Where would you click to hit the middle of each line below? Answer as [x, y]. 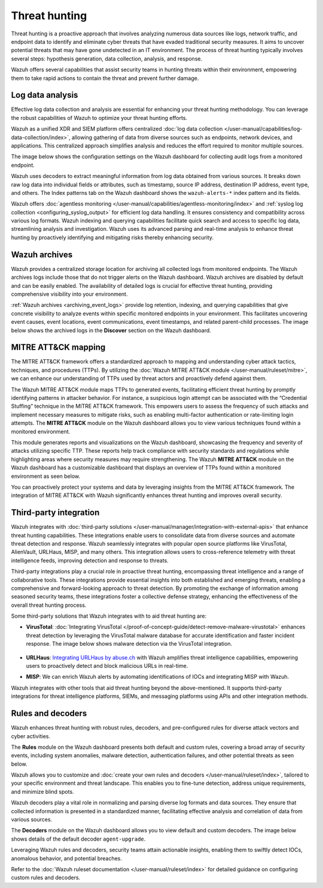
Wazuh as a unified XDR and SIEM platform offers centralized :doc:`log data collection [117, 129]
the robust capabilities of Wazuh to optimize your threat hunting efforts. [99, 118]
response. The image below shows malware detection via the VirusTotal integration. [129, 644]
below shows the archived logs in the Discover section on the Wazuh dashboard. [111, 330]
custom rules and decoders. [46, 878]
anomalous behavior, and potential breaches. [67, 858]
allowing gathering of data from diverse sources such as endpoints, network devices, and [182, 137]
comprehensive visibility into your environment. [69, 294]
